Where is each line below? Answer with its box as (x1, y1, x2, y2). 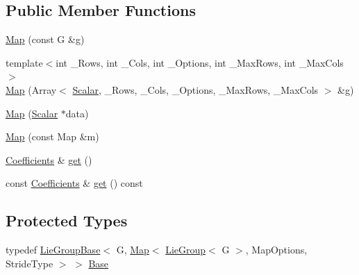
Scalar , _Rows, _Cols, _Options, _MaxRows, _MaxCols (72, 82, 319, 97)
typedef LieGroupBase (6, 242, 101, 257)
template (6, 55, 43, 69)
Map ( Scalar (6, 106, 58, 120)
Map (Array (6, 82, 57, 97)
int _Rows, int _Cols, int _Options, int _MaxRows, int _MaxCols (56, 55, 344, 69)
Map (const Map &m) (6, 129, 99, 144)
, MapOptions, (245, 242, 308, 257)
